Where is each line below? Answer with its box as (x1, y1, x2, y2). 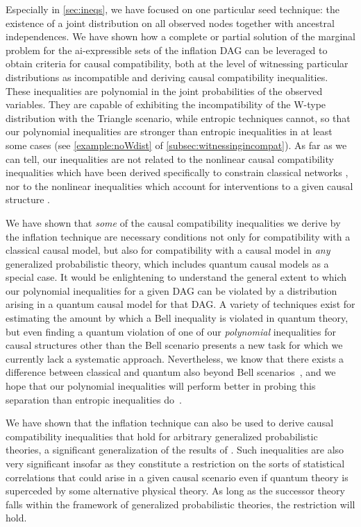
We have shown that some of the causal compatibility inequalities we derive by (6, 215, 341, 230)
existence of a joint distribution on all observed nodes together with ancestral (6, 15, 335, 30)
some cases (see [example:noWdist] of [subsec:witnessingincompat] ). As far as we (6, 137, 347, 152)
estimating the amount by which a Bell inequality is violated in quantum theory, (6, 311, 349, 325)
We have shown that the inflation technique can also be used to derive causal (6, 415, 334, 430)
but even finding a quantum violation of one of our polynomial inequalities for (6, 324, 337, 338)
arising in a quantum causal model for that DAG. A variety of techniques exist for (6, 297, 355, 311)
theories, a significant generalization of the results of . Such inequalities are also (6, 442, 344, 457)
